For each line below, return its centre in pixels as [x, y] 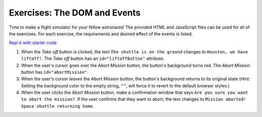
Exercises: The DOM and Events [75, 13]
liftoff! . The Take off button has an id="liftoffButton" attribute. [93, 59]
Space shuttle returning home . [58, 106]
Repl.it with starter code [33, 43]
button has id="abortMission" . [55, 72]
